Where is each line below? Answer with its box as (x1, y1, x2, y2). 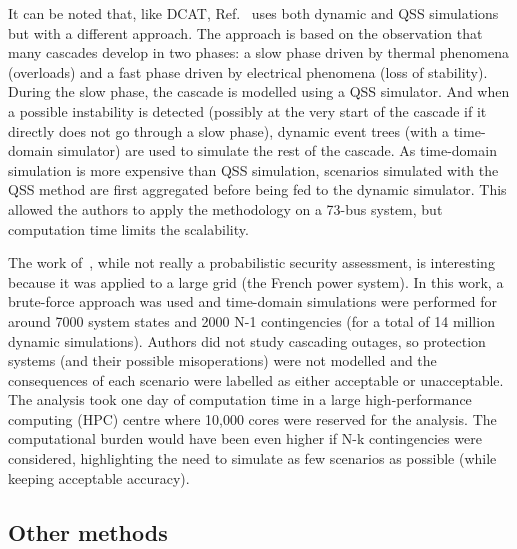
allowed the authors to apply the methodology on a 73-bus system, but (8, 198, 443, 219)
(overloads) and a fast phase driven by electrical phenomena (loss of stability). (8, 61, 488, 82)
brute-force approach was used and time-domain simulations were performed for (8, 291, 498, 312)
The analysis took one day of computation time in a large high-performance (8, 389, 472, 410)
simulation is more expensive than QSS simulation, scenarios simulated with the (8, 159, 499, 180)
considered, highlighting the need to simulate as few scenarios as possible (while (8, 448, 497, 469)
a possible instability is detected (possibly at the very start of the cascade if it (8, 100, 487, 121)
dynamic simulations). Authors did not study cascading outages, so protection (8, 330, 486, 351)
